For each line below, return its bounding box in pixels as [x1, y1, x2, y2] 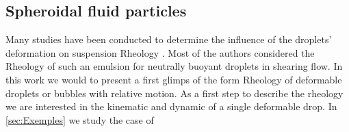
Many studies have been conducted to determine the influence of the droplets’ [5, 32, 332, 47]
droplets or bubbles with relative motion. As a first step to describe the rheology [5, 85, 344, 100]
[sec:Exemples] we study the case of [5, 112, 154, 127]
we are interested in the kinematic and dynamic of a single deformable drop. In [5, 99, 337, 114]
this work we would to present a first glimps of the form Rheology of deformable [5, 72, 342, 86]
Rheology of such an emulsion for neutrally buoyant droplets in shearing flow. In [5, 59, 343, 73]
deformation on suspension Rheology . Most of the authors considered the [5, 45, 315, 60]
